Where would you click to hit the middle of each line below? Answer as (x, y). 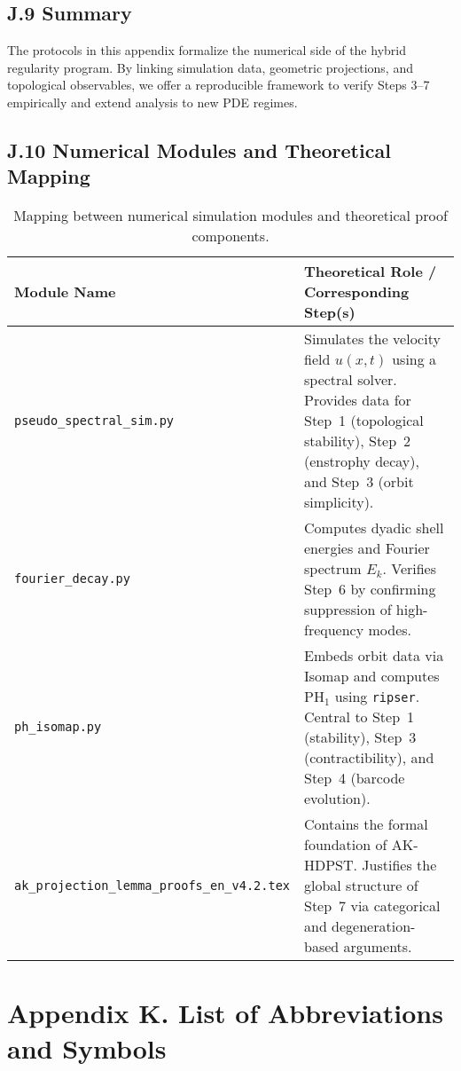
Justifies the (399, 865)
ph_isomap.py (58, 727)
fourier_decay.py (72, 579)
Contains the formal (366, 824)
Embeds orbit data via (374, 656)
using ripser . (377, 697)
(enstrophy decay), (362, 461)
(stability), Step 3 (360, 737)
